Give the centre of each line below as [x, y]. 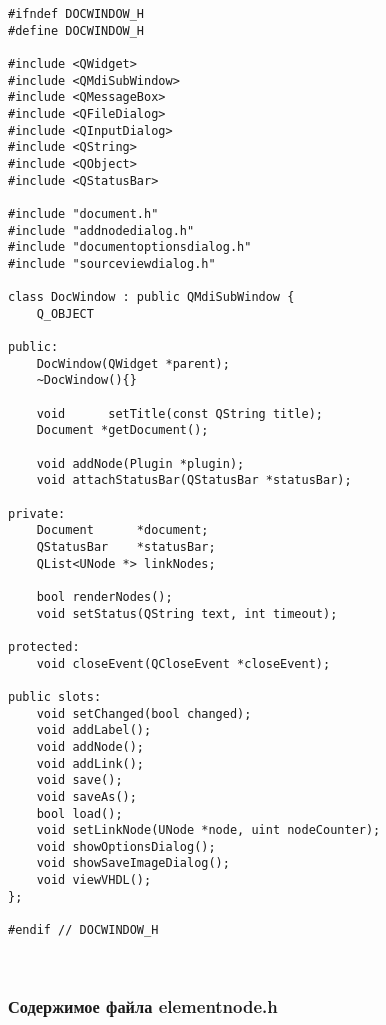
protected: [44, 646]
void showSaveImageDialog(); [133, 863]
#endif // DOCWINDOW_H [83, 930]
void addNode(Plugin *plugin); [140, 463]
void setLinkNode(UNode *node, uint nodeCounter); [208, 830]
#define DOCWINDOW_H [76, 30]
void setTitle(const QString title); [179, 413]
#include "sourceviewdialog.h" [112, 263]
